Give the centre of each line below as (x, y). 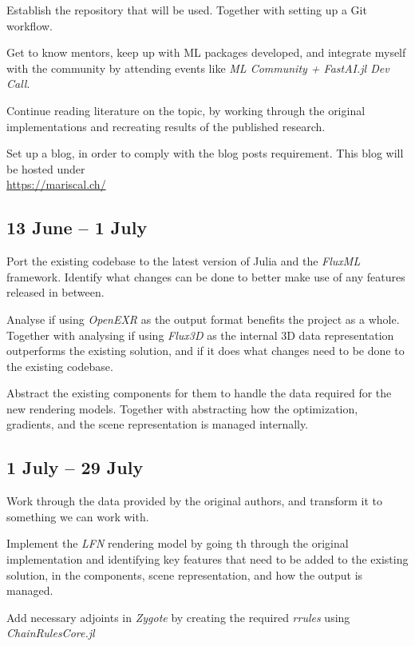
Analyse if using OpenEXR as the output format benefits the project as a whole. (203, 319)
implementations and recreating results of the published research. (166, 126)
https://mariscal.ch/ (56, 184)
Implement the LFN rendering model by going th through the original (178, 543)
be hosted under (46, 168)
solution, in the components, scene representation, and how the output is (185, 574)
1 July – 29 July (75, 467)
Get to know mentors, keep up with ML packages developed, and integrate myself (206, 52)
